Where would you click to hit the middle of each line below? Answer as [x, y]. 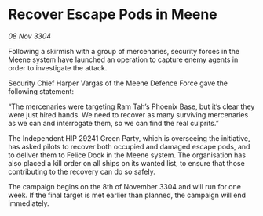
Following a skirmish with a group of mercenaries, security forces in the [124, 51]
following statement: [41, 91]
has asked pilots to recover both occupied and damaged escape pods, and [129, 146]
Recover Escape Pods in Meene [113, 14]
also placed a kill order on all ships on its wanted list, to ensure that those [126, 163]
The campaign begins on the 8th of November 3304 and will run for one [125, 186]
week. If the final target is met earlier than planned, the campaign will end [127, 195]
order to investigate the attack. [58, 67]
